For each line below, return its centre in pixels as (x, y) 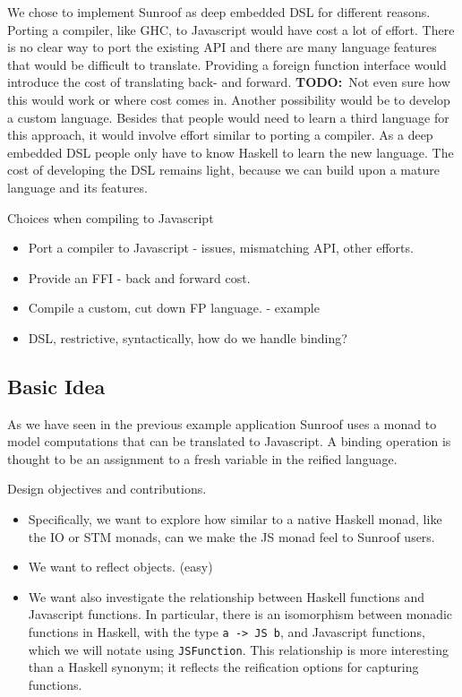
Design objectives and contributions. (107, 489)
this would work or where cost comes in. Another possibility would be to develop (229, 99)
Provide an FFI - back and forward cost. (139, 277)
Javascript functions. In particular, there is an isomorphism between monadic (240, 614)
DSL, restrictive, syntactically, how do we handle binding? (188, 337)
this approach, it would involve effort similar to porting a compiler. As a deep (220, 135)
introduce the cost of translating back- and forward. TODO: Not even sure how (229, 82)
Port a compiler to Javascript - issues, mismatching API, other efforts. (221, 248)
